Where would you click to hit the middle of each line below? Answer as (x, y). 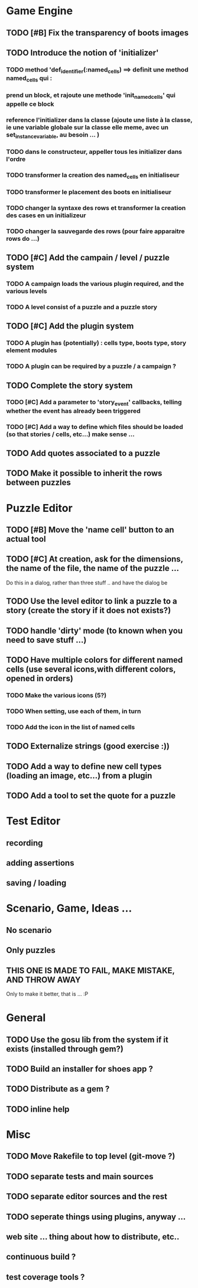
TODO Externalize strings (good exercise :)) (88, 746)
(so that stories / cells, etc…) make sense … (70, 434)
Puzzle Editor (39, 508)
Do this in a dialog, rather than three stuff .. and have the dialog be (87, 582)
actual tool (26, 539)
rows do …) (23, 238)
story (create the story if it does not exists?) (89, 611)
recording (25, 843)
